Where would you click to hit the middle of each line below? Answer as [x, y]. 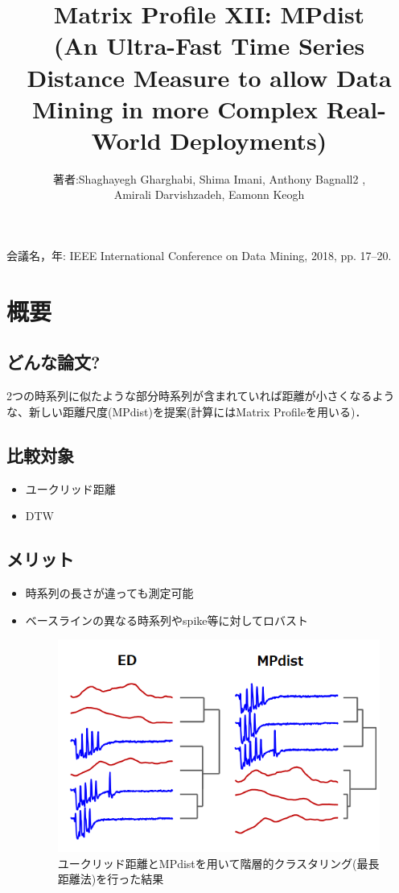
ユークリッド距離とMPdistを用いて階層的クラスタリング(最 [213, 863]
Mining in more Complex [175, 108]
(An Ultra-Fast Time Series [209, 45]
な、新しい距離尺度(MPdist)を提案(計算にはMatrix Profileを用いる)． [187, 411]
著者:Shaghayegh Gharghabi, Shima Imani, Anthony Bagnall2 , [209, 178]
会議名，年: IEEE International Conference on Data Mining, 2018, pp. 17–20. [199, 256]
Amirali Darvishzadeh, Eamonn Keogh [209, 194]
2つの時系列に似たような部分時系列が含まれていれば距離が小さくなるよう [201, 396]
